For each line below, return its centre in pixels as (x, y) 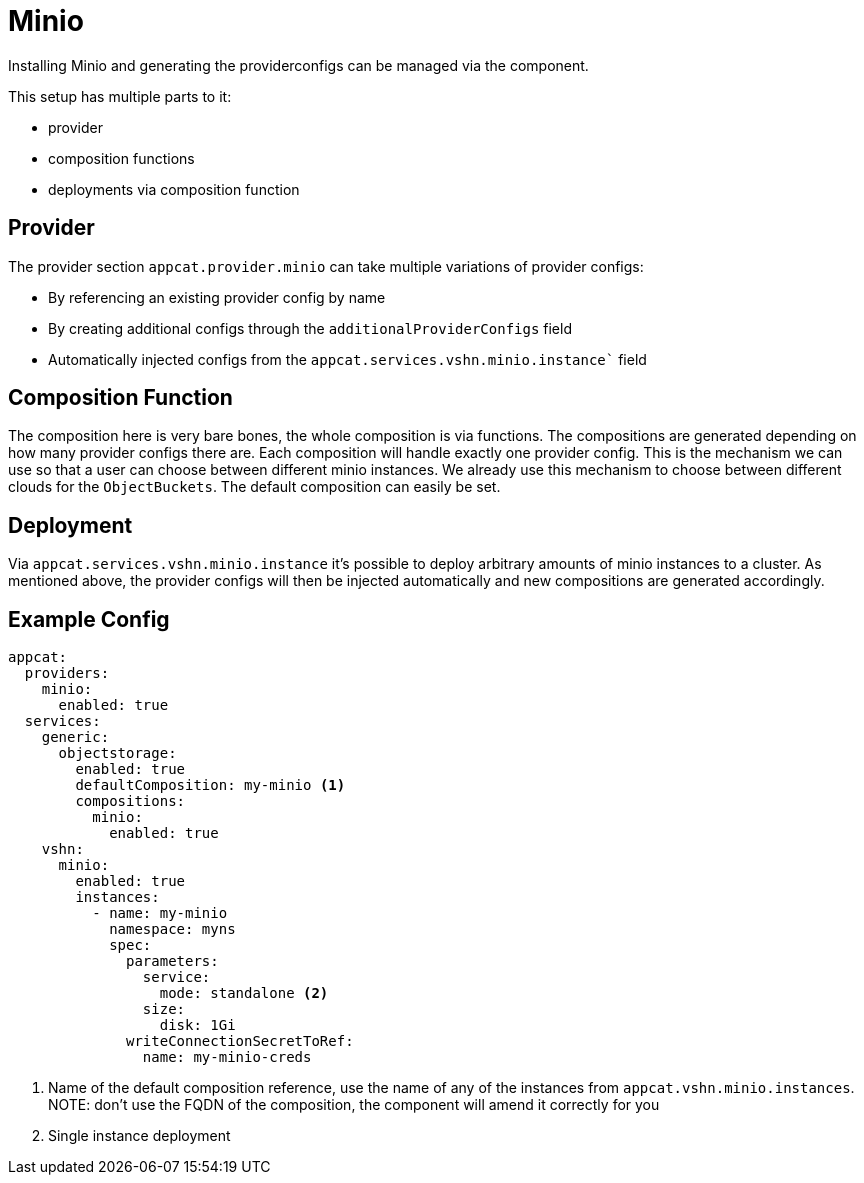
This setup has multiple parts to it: (120, 96)
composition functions (121, 158)
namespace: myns (172, 929)
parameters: (172, 961)
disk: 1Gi (197, 1025)
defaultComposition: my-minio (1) (210, 785)
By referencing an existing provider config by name (217, 297)
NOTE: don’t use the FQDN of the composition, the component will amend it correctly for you (354, 1105)
